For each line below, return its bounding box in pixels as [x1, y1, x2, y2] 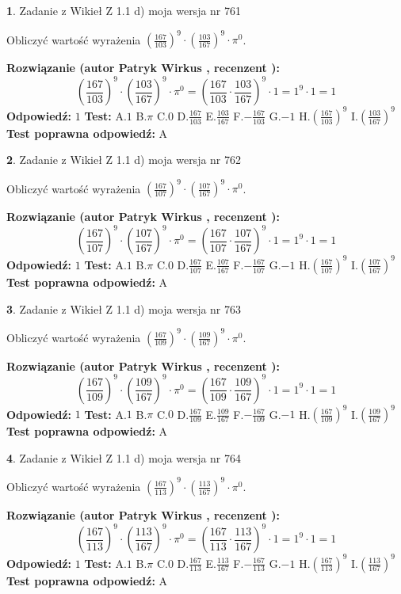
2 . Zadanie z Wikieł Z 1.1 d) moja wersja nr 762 [6, 151, 242, 168]
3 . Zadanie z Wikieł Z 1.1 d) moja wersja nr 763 [6, 300, 242, 317]
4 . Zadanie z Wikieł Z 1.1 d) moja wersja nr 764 [6, 449, 242, 466]
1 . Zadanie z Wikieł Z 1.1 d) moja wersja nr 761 [6, 2, 242, 18]
